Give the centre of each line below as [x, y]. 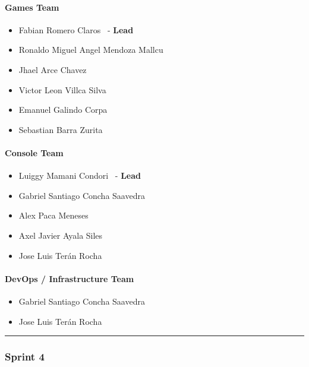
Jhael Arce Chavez [53, 69]
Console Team [34, 152]
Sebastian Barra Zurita [61, 129]
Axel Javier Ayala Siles [61, 235]
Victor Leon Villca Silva [62, 89]
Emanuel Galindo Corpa [63, 110]
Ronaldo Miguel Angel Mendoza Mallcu [91, 50]
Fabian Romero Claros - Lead [76, 29]
